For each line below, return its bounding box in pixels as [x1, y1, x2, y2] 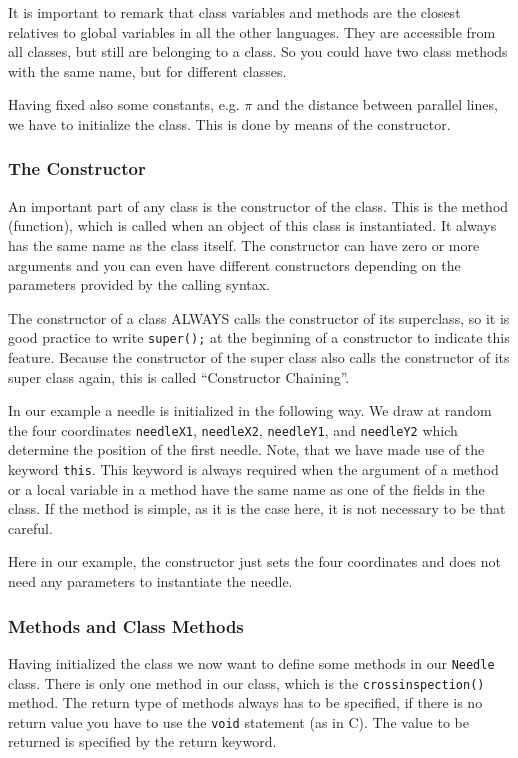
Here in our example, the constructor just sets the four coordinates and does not [8, 551, 502, 572]
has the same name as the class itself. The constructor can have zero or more [8, 234, 480, 255]
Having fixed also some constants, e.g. [8, 94, 240, 115]
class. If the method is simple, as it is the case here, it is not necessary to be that [8, 498, 506, 519]
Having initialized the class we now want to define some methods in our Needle [8, 652, 495, 673]
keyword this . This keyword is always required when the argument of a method [8, 459, 499, 480]
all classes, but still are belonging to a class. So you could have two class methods [8, 41, 508, 62]
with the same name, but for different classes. [8, 60, 287, 81]
